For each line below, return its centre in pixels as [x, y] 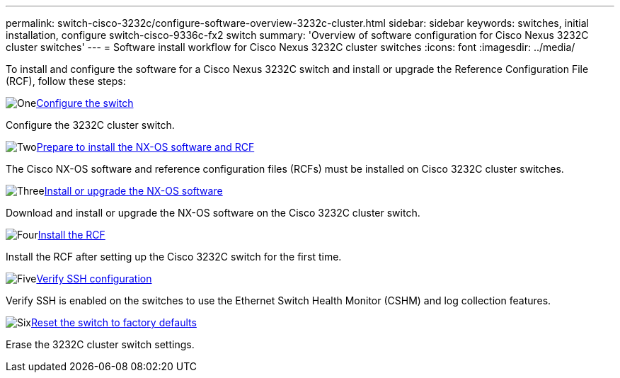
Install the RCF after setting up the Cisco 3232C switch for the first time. [174, 257]
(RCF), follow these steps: [66, 81]
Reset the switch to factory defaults [114, 322]
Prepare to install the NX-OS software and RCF [145, 147]
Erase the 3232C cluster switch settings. [100, 344]
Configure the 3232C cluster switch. [90, 125]
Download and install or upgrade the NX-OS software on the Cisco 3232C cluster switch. [213, 213]
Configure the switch [85, 103]
